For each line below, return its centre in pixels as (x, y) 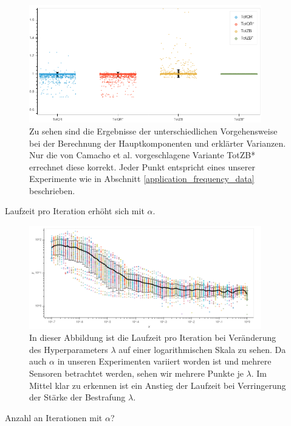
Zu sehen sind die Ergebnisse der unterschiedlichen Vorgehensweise (153, 131)
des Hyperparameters (69, 349)
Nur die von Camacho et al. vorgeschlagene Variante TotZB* (142, 155)
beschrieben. (52, 190)
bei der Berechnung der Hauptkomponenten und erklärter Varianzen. (158, 143)
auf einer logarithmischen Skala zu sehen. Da (202, 349)
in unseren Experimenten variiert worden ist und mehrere (164, 361)
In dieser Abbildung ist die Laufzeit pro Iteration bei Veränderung (153, 337)
